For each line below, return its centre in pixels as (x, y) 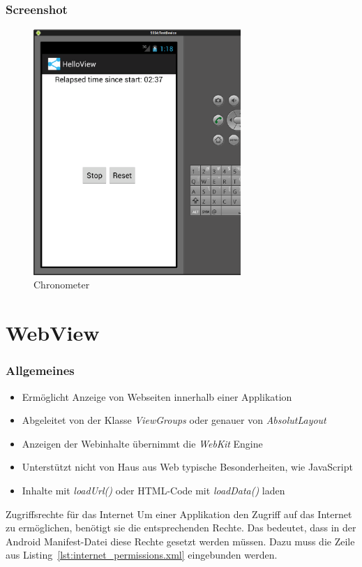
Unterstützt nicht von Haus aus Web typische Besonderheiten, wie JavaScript (187, 467)
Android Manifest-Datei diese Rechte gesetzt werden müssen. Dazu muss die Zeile (180, 541)
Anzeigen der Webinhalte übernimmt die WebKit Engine (142, 443)
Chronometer (62, 285)
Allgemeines (40, 370)
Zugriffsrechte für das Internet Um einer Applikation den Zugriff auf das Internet (179, 514)
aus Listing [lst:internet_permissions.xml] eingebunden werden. (142, 555)
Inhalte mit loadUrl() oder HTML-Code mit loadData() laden (153, 490)
